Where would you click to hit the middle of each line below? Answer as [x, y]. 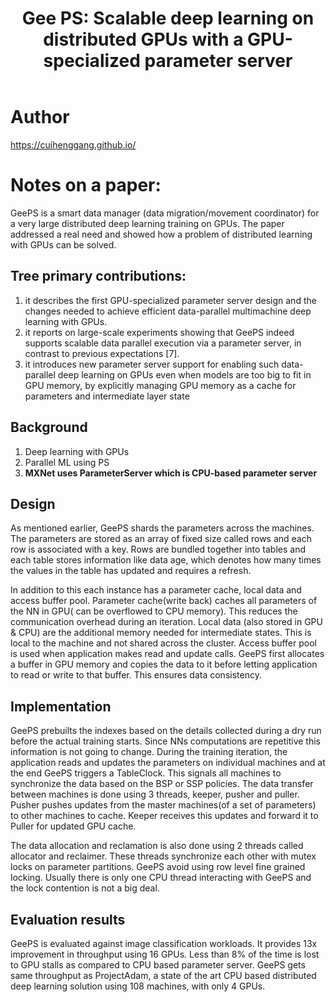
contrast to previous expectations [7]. [102, 353]
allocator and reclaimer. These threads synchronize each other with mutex [163, 856]
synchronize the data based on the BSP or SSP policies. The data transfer [162, 784]
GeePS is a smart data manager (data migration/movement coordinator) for [165, 213]
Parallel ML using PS [67, 462]
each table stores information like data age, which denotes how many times [166, 560]
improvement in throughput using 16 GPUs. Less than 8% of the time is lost [165, 954]
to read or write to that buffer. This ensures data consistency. [136, 675]
